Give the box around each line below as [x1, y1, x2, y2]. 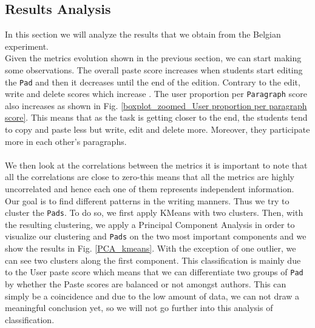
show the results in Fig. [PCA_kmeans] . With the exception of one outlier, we [5, 242, 296, 255]
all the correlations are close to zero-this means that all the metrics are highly [5, 170, 294, 183]
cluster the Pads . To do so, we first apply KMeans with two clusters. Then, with [5, 206, 303, 219]
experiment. [5, 39, 49, 52]
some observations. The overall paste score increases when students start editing [5, 63, 303, 76]
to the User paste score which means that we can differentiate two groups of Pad [5, 266, 303, 278]
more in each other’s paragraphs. [5, 135, 127, 147]
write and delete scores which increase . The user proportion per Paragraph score [5, 87, 307, 100]
